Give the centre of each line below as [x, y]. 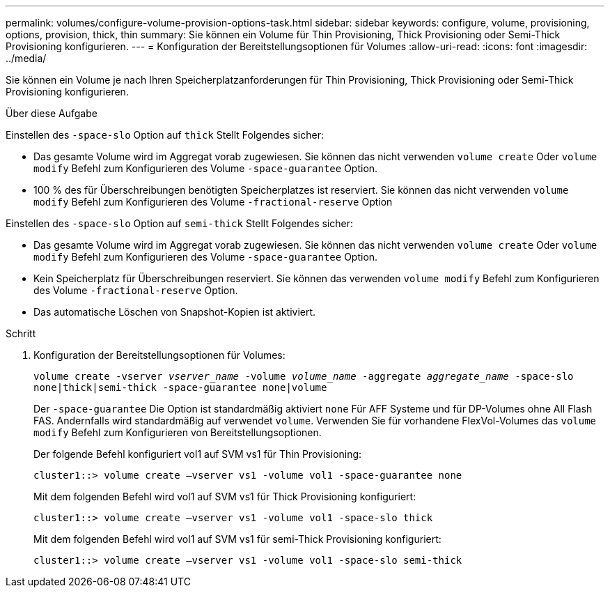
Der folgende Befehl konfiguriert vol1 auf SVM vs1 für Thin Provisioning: [198, 454]
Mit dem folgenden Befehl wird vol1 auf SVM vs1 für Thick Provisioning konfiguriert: [225, 496]
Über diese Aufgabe [52, 113]
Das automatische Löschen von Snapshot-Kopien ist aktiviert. [175, 312]
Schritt [21, 333]
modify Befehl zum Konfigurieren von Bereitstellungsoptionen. [178, 432]
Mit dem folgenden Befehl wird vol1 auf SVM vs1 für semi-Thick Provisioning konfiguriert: [237, 539]
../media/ [26, 58]
